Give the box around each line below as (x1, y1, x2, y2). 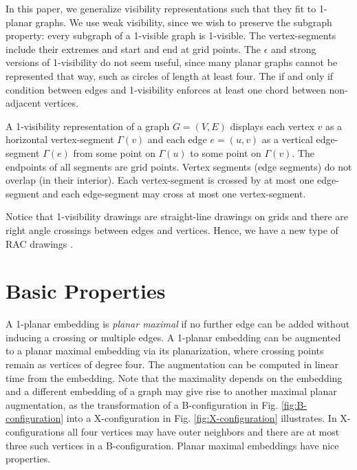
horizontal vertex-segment (6, 132, 114, 147)
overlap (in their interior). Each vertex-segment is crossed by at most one (6, 173, 314, 187)
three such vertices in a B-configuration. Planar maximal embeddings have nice (6, 438, 339, 452)
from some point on (73, 145, 155, 160)
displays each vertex (230, 118, 314, 133)
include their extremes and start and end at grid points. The (6, 41, 261, 56)
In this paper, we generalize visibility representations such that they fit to (6, 1, 316, 15)
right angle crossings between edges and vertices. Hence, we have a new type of (6, 222, 338, 237)
